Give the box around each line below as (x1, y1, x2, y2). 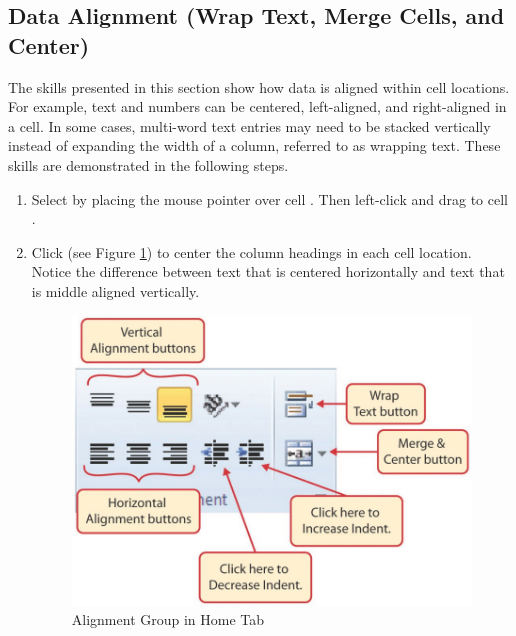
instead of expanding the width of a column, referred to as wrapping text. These (8, 135, 501, 156)
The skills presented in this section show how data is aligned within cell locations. (8, 76, 510, 97)
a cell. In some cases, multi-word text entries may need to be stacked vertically (8, 115, 491, 136)
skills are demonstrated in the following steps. (8, 154, 289, 175)
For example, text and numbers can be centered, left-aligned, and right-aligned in (8, 96, 507, 117)
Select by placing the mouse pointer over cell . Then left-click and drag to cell (31, 188, 508, 209)
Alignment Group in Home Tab (71, 609, 265, 630)
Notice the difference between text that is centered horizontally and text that (31, 261, 505, 282)
